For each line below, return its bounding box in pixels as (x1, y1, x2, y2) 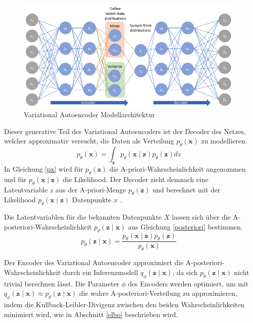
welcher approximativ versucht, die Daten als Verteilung (4, 136, 174, 146)
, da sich (172, 267, 198, 277)
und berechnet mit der (152, 184, 220, 194)
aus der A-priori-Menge (55, 184, 126, 194)
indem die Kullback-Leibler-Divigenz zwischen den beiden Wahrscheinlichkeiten (4, 299, 245, 309)
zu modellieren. (201, 136, 248, 146)
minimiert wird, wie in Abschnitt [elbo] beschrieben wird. (4, 309, 178, 319)
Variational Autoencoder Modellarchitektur (24, 109, 155, 120)
